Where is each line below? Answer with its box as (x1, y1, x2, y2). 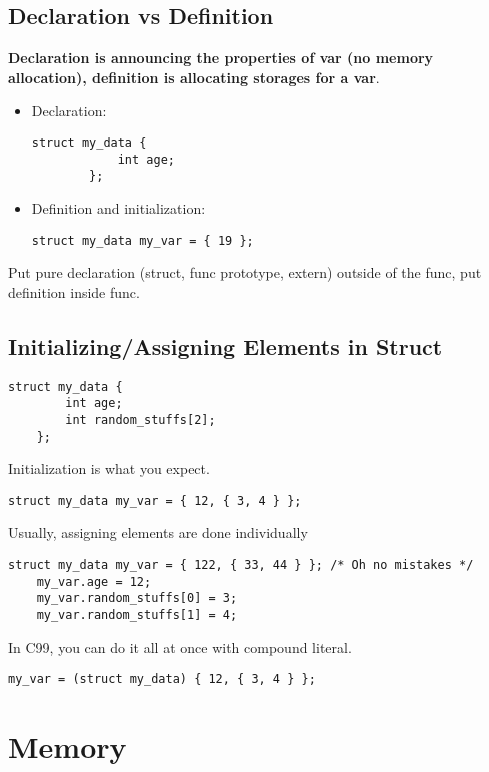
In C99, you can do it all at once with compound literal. (8, 636, 352, 657)
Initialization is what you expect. (8, 458, 210, 479)
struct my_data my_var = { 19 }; (31, 233, 254, 248)
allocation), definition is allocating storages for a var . (8, 66, 380, 87)
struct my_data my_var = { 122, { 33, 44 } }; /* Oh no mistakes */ (8, 558, 474, 573)
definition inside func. (8, 281, 140, 302)
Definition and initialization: (31, 197, 206, 218)
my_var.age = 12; (36, 574, 152, 589)
